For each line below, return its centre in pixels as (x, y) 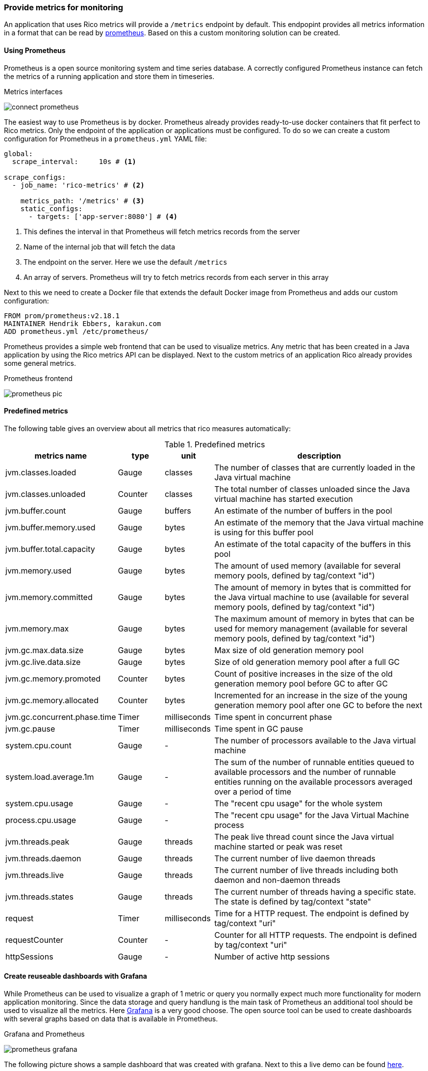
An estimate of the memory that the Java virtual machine (319, 522)
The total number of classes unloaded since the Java (312, 489)
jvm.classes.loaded (41, 472)
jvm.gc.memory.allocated (52, 700)
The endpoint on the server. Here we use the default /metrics (126, 262)
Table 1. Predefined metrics (215, 444)
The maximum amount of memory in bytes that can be (315, 618)
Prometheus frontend (38, 378)
